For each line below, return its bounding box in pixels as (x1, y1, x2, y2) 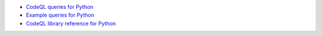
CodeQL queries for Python (26, 4, 94, 10)
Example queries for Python (26, 12, 95, 19)
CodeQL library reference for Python (26, 19, 116, 27)
